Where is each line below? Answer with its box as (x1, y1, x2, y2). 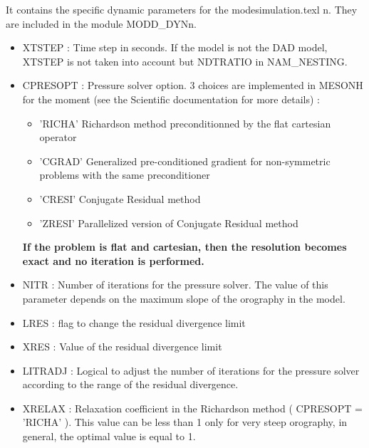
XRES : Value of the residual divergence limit (22, 339, 222, 354)
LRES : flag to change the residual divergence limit (22, 315, 246, 330)
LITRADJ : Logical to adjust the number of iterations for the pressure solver (22, 363, 360, 377)
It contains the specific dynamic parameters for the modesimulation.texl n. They (6, 2, 358, 16)
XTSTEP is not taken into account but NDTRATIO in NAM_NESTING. (22, 53, 348, 68)
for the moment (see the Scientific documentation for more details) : (22, 91, 320, 106)
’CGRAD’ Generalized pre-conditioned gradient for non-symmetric (39, 153, 331, 168)
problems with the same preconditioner (39, 167, 210, 182)
